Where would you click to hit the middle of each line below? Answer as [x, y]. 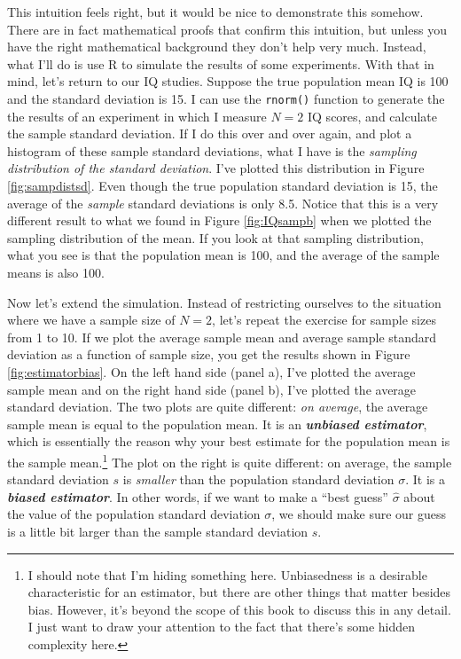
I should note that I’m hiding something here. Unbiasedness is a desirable [227, 574]
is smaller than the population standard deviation [258, 479]
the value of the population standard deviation [134, 514]
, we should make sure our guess [359, 514]
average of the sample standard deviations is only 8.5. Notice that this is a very [223, 203]
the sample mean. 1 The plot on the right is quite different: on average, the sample [230, 460]
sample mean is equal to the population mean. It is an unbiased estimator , [217, 424]
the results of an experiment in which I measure [137, 116]
